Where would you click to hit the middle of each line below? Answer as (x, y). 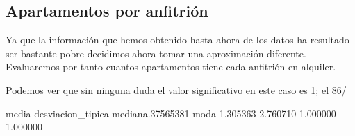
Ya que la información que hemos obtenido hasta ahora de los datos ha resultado (177, 40)
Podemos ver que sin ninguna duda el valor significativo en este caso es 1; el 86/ (176, 89)
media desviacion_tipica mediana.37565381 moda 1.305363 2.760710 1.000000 (171, 113)
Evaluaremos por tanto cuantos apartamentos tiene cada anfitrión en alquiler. (171, 67)
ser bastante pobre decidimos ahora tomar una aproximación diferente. (156, 53)
